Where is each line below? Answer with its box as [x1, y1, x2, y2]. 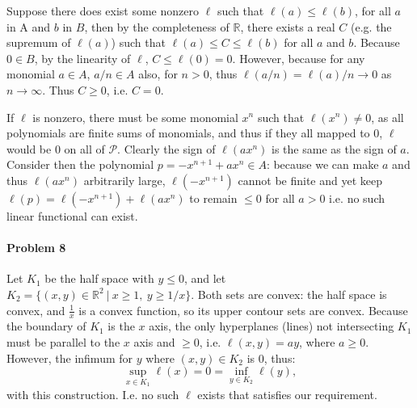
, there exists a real [240, 18, 335, 35]
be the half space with [44, 270, 154, 287]
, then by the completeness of [84, 18, 230, 35]
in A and [6, 18, 51, 35]
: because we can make [266, 156, 379, 173]
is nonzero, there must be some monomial [32, 108, 238, 125]
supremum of [6, 34, 71, 51]
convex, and [6, 301, 65, 318]
